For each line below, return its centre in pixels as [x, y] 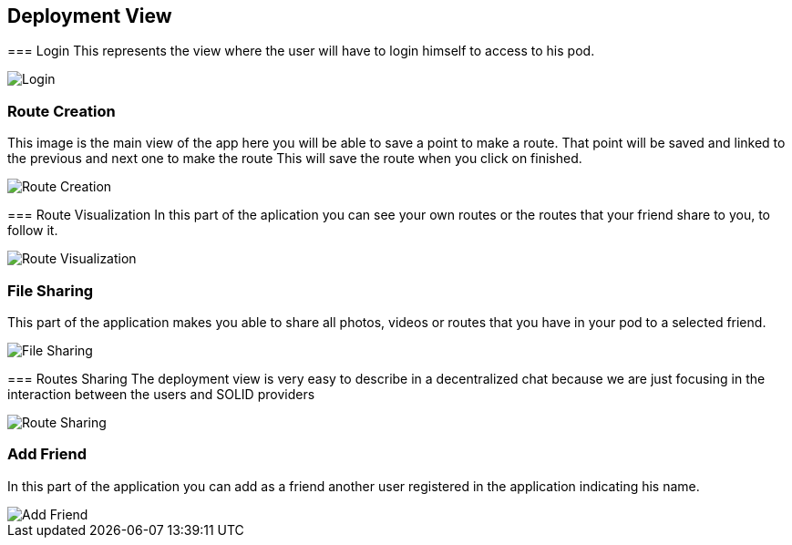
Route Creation [62, 111]
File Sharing [51, 290]
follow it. [33, 231]
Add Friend [47, 454]
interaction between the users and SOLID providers [161, 394]
